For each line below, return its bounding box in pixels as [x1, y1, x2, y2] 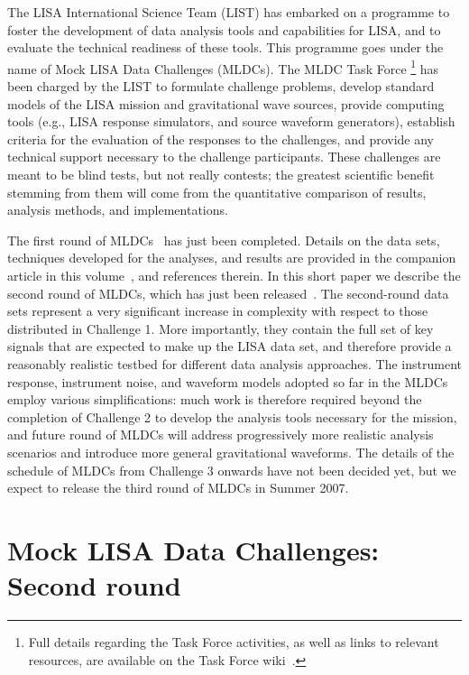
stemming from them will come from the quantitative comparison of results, [7, 182, 427, 201]
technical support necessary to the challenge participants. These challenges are [7, 147, 441, 166]
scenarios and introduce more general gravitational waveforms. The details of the [7, 442, 455, 461]
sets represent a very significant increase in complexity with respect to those [7, 301, 428, 320]
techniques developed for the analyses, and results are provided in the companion [7, 248, 456, 267]
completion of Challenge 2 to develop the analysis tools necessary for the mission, [7, 407, 457, 426]
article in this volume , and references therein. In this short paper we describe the [7, 265, 461, 284]
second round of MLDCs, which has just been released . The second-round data [7, 283, 449, 302]
